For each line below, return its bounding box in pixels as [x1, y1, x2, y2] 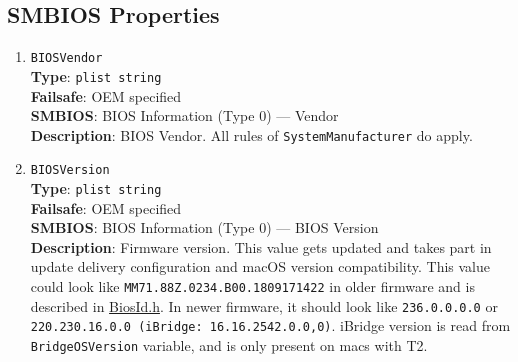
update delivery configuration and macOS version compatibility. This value [30, 256, 491, 277]
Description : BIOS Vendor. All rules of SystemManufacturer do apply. [30, 124, 473, 145]
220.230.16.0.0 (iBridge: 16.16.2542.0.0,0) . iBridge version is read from [30, 315, 511, 336]
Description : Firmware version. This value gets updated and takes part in [30, 236, 492, 257]
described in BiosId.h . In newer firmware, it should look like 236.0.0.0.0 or [30, 295, 498, 316]
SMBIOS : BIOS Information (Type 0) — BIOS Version [30, 217, 379, 238]
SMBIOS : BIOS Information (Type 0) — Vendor [30, 105, 339, 126]
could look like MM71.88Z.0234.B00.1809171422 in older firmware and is [30, 276, 475, 297]
